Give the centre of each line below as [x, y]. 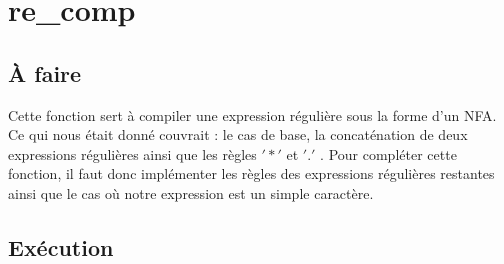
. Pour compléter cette [388, 153]
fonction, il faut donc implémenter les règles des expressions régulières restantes [251, 173]
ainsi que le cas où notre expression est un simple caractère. [191, 192]
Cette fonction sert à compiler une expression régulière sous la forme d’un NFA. [252, 114]
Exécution [61, 246]
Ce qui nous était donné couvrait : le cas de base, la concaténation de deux [238, 134]
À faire [45, 72]
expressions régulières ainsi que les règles [132, 153]
